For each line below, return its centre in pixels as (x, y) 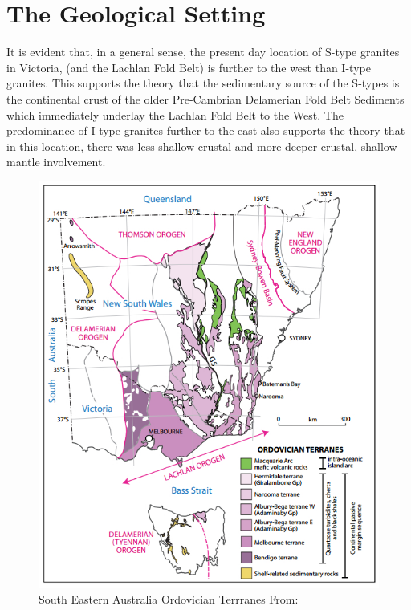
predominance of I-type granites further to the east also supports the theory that (206, 130)
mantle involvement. (56, 162)
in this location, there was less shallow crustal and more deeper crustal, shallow (202, 146)
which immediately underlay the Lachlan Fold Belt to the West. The (175, 114)
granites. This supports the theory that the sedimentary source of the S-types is (203, 83)
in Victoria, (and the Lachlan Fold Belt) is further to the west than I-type (189, 67)
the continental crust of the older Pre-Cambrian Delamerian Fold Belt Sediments (205, 98)
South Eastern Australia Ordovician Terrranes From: (169, 598)
